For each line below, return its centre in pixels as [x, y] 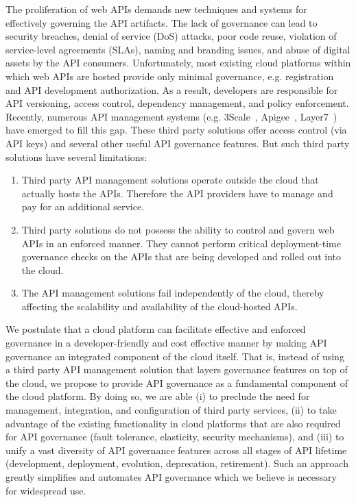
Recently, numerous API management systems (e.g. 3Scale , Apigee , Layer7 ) [171, 116]
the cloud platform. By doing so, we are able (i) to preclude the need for [158, 396]
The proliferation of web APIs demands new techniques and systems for [156, 9]
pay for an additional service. [83, 206]
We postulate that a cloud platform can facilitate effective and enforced [156, 329]
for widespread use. [46, 490]
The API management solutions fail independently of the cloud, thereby [173, 293]
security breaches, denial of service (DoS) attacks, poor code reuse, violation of [171, 36]
